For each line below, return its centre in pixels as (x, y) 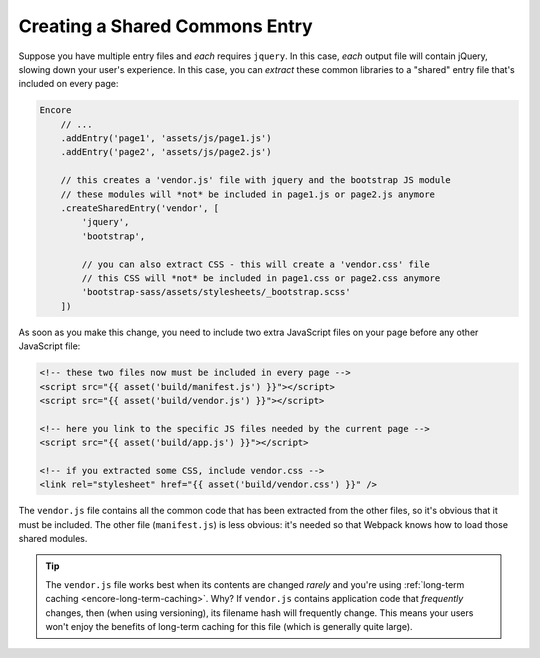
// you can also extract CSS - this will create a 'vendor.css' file (255, 264)
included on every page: (68, 84)
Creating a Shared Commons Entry (166, 26)
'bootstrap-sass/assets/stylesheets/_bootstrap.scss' (216, 292)
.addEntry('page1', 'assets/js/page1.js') (166, 138)
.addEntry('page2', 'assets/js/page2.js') (166, 152)
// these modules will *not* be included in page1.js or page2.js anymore (247, 194)
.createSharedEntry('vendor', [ (140, 208)
